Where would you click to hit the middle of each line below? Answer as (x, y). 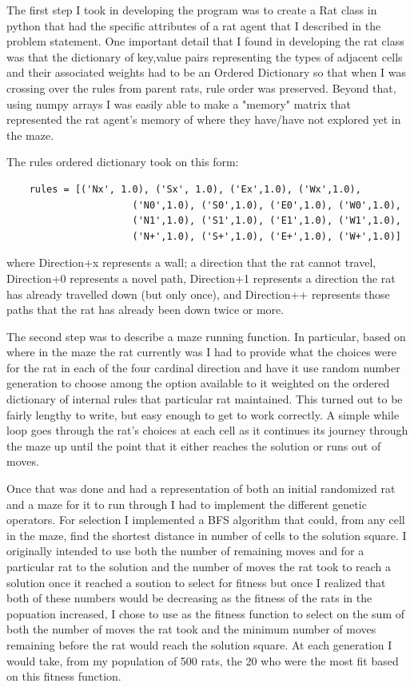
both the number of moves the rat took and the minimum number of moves (191, 629)
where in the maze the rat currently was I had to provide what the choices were (201, 352)
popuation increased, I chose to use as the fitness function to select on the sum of (205, 613)
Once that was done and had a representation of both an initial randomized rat (201, 488)
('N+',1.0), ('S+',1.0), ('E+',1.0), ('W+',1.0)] (267, 236)
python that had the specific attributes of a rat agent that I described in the (194, 25)
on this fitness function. (64, 676)
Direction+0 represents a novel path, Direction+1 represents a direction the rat (201, 278)
